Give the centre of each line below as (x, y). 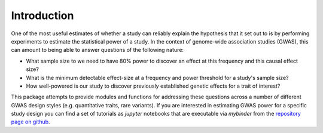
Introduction (42, 16)
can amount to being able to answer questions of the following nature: (97, 50)
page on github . (31, 122)
